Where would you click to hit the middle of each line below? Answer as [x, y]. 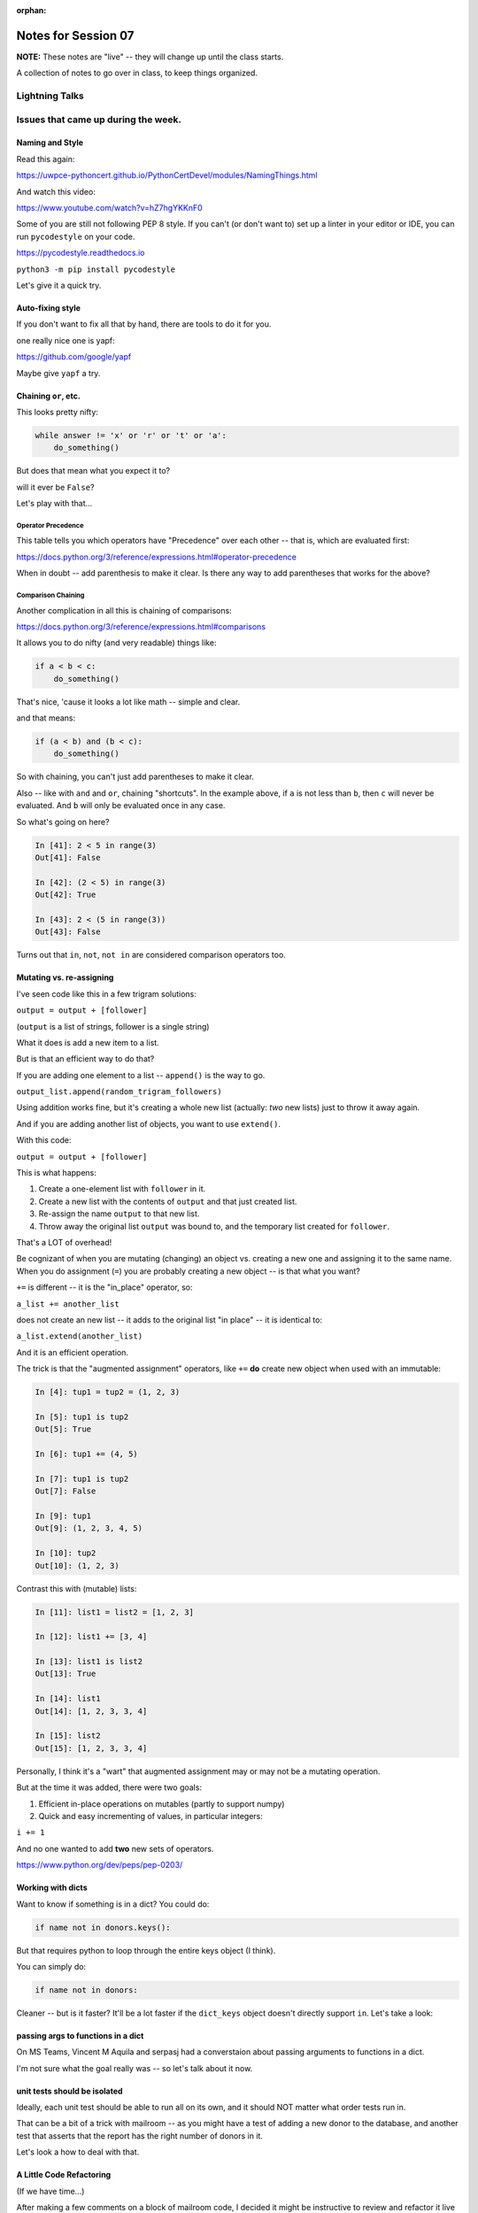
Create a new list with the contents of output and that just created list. [168, 1201]
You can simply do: [51, 1966]
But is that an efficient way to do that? [85, 1059]
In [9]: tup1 [63, 1515]
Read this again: [46, 158]
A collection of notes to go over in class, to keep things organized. [137, 73]
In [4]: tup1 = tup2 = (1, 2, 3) [108, 1392]
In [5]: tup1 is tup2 [82, 1417]
